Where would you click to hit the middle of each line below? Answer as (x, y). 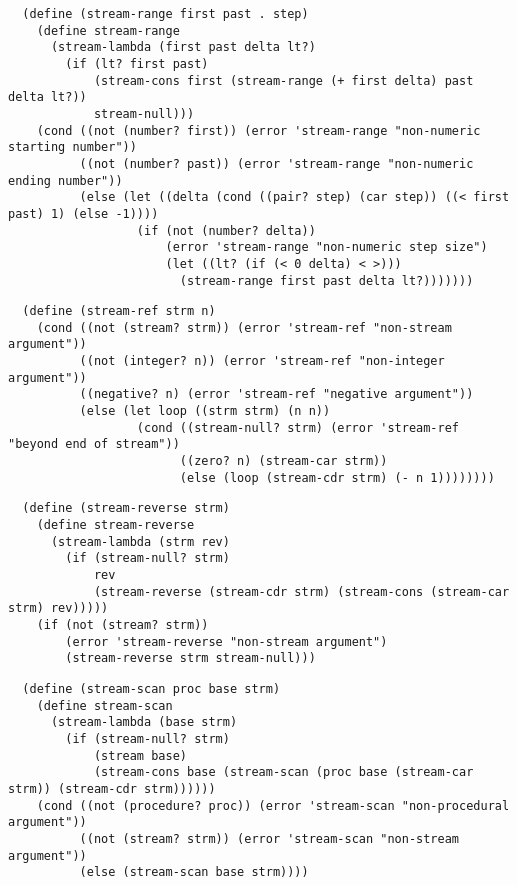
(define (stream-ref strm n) (119, 311)
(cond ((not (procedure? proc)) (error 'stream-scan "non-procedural (273, 805)
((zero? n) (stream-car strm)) (283, 461)
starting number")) (72, 147)
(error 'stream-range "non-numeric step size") (326, 247)
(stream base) (140, 755)
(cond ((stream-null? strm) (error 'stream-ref (298, 427)
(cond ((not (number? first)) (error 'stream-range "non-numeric (258, 130)
